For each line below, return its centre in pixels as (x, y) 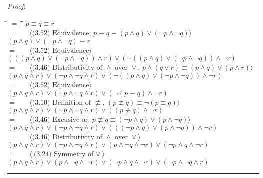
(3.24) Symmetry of (64, 155)
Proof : (17, 6)
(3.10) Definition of (62, 103)
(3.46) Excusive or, (61, 120)
